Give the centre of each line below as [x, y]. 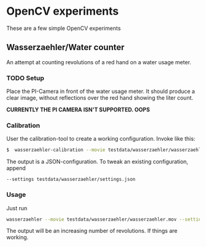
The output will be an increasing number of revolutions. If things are [92, 231]
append [16, 168]
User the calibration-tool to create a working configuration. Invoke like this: [101, 139]
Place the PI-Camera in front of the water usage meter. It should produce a [101, 91]
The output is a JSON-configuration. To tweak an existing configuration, [97, 162]
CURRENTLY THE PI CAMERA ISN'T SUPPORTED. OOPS [78, 110]
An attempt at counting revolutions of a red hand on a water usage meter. [99, 62]
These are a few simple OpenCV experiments [64, 28]
